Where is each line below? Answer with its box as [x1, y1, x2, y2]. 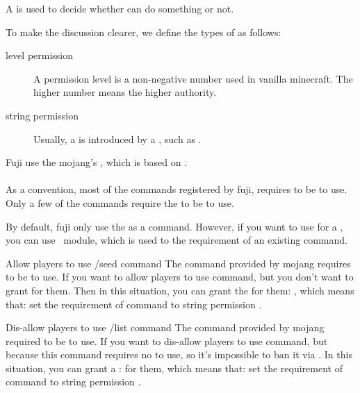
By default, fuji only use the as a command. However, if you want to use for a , [6, 219, 343, 233]
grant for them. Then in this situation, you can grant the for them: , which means [6, 283, 354, 297]
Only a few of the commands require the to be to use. [6, 195, 234, 210]
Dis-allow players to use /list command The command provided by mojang [6, 320, 325, 335]
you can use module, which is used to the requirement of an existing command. [6, 233, 347, 247]
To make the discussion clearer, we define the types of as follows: [6, 24, 281, 39]
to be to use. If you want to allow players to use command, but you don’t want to [6, 269, 354, 284]
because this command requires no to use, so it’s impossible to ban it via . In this [6, 347, 352, 362]
